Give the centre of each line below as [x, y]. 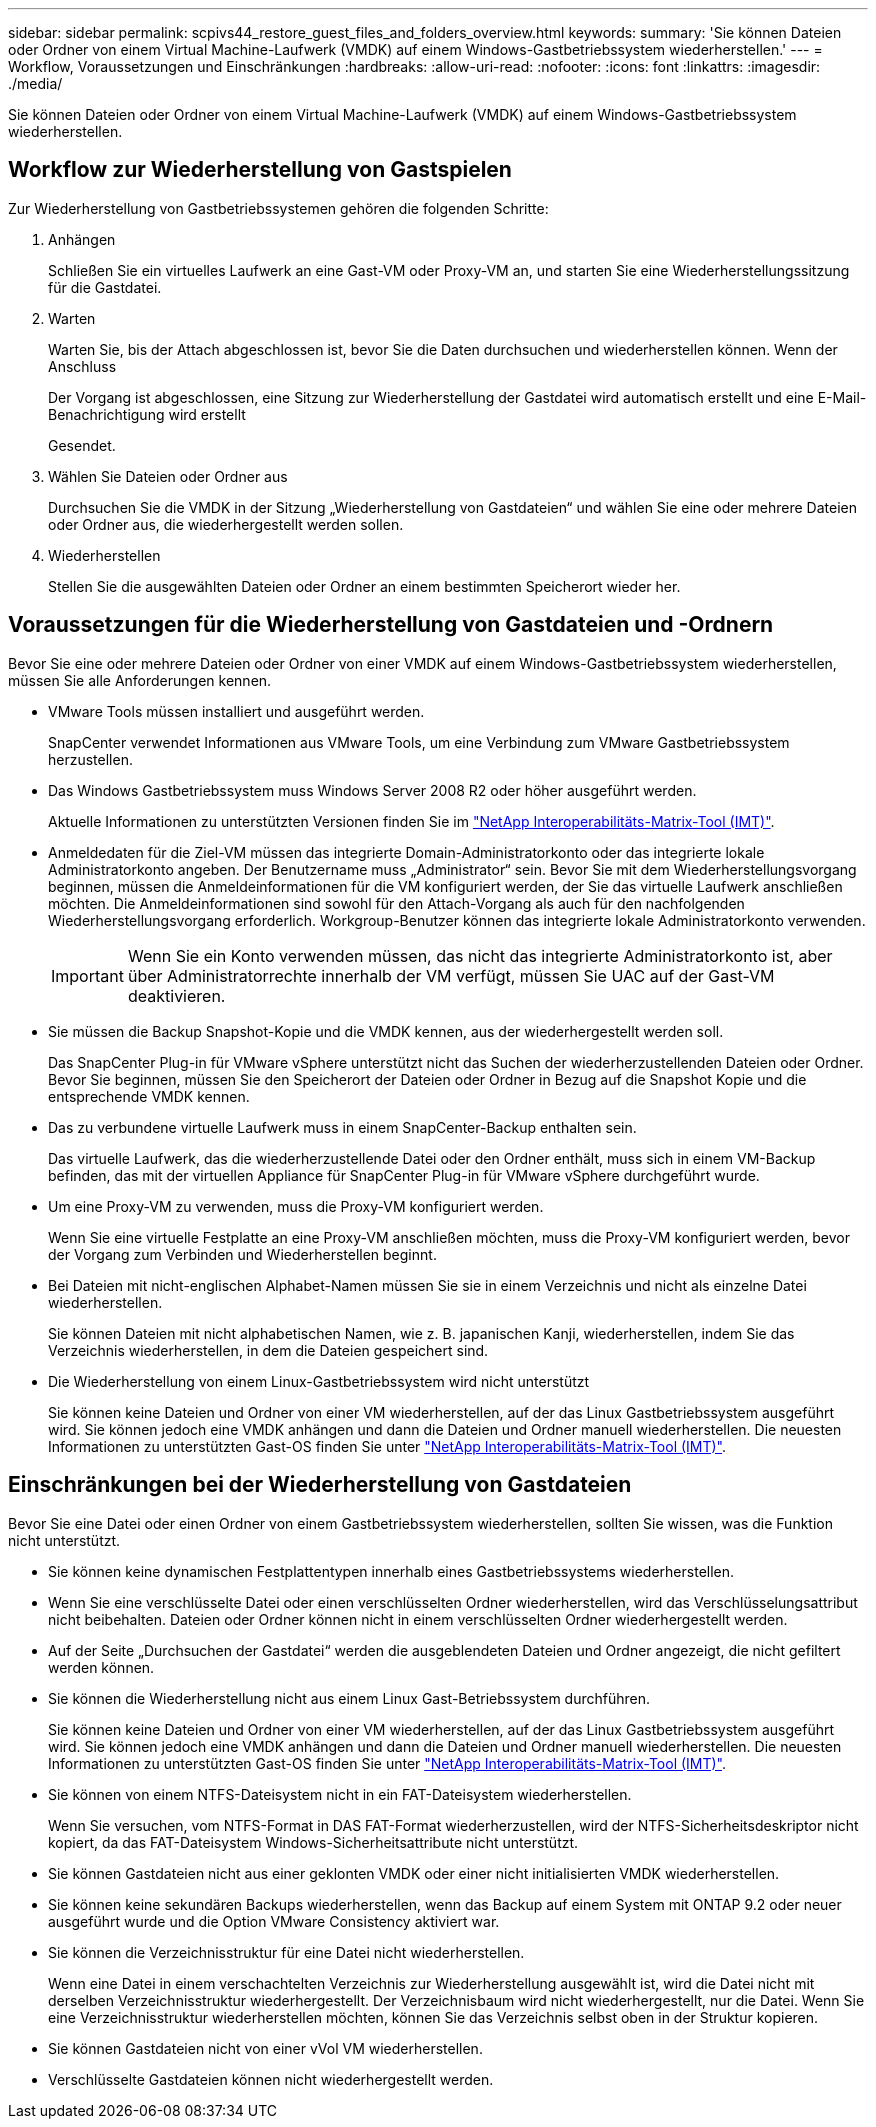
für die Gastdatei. [105, 287]
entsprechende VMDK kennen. [149, 1096]
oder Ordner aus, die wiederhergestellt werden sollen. [226, 524]
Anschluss [82, 366]
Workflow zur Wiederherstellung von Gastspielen [260, 170]
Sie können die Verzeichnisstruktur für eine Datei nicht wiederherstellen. [286, 1952]
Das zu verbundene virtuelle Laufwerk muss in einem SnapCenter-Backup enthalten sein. [342, 1127]
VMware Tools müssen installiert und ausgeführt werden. [236, 711]
